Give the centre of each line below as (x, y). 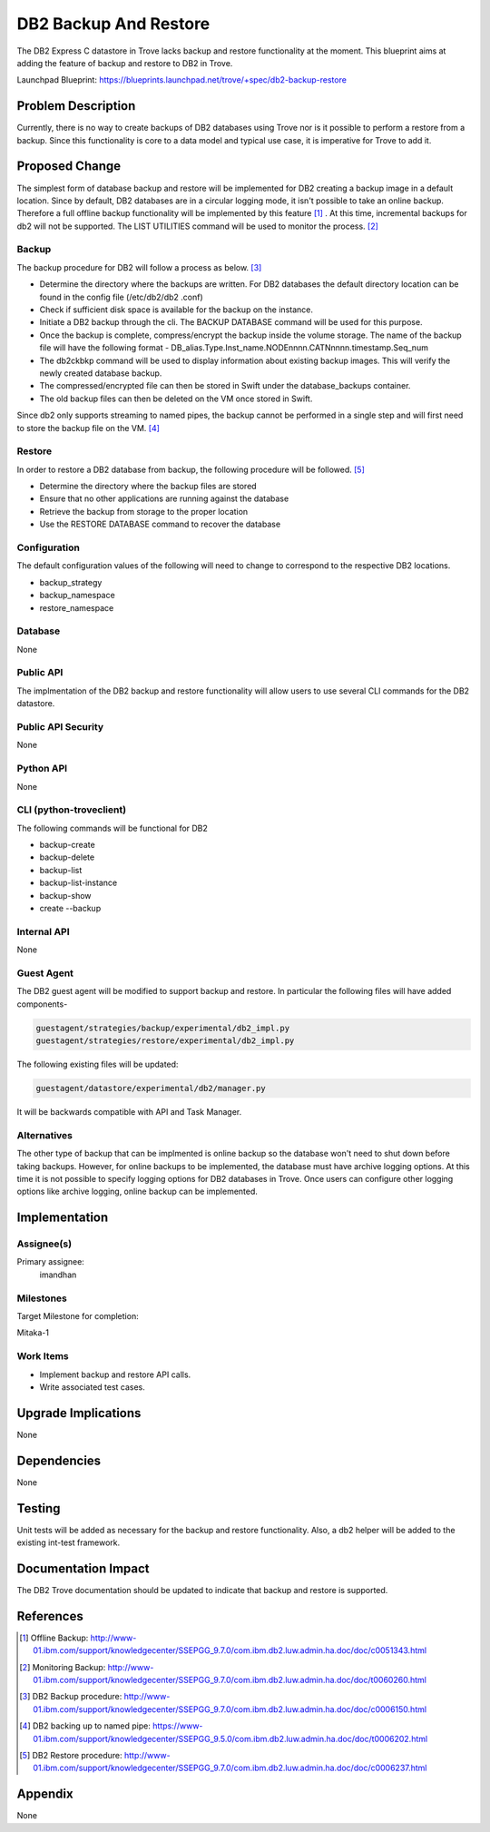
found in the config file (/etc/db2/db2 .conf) (121, 297)
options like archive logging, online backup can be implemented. (137, 1192)
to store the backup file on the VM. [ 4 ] (88, 428)
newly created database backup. (101, 373)
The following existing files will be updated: (98, 1064)
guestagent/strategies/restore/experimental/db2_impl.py (165, 1041)
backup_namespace (77, 596)
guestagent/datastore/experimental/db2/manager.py (151, 1088)
